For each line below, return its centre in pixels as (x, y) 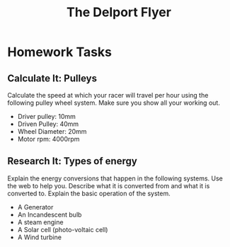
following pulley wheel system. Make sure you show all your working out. (114, 103)
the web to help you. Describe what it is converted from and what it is (109, 185)
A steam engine (40, 222)
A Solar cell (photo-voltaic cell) (63, 229)
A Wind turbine (40, 237)
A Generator (35, 207)
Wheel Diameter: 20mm (52, 131)
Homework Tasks (59, 52)
